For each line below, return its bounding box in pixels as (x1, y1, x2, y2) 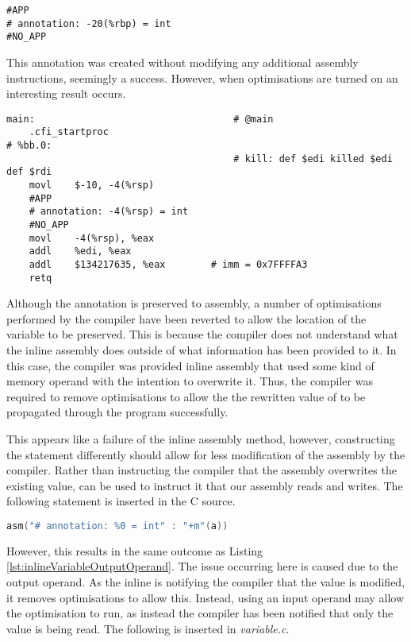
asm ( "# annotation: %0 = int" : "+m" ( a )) (6, 520, 229, 532)
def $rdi (6, 166, 52, 178)
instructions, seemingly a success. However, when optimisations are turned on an (6, 69, 398, 86)
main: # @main (6, 113, 274, 125)
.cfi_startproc (29, 126, 109, 138)
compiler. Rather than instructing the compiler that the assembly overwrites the (6, 462, 397, 478)
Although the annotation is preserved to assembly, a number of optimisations (6, 295, 382, 311)
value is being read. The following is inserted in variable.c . (6, 620, 290, 636)
